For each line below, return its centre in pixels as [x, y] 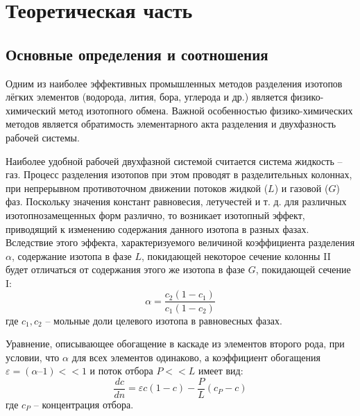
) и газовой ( [301, 188]
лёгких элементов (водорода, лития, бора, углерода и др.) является [147, 97]
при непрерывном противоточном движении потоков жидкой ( [137, 188]
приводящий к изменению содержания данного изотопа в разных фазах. [157, 228]
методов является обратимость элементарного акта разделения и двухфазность [171, 124]
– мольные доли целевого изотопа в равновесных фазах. [164, 320]
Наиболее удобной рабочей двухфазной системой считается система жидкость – [174, 161]
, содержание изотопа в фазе [71, 255]
